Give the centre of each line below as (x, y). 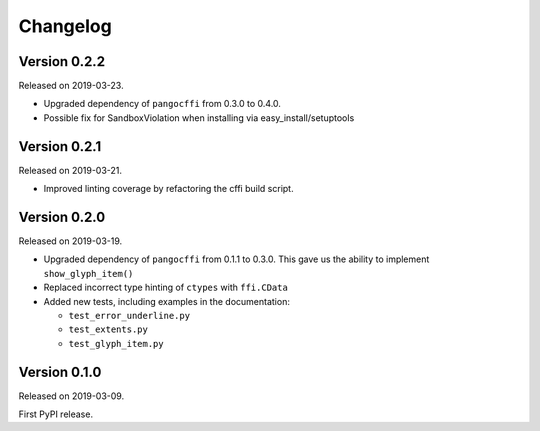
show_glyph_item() (88, 273)
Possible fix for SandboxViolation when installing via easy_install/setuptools (199, 117)
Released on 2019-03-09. (71, 396)
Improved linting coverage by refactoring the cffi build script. (168, 189)
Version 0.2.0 (62, 216)
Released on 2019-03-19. (70, 241)
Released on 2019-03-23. (71, 86)
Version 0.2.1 (60, 146)
